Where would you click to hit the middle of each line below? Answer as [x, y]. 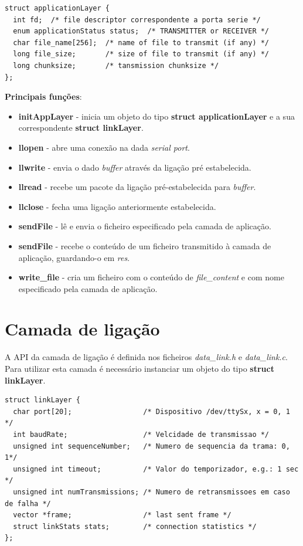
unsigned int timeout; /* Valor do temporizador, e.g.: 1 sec [156, 469]
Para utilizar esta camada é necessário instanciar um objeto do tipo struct [139, 368]
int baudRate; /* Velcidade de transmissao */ [141, 434]
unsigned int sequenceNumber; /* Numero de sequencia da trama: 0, [151, 446]
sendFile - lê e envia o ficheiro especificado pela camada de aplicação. [145, 226]
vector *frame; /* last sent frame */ [122, 515]
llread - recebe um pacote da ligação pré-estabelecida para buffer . [137, 187]
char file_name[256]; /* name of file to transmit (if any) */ [141, 43]
